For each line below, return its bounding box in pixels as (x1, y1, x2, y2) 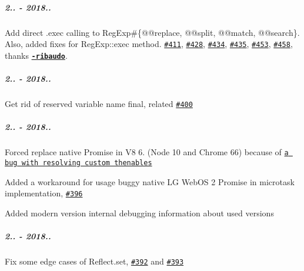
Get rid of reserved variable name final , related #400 (5, 98, 193, 110)
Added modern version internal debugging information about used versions (5, 206, 274, 219)
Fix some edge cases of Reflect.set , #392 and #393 (5, 255, 184, 267)
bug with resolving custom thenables (5, 158, 152, 167)
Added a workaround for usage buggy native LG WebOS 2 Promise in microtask (5, 175, 295, 188)
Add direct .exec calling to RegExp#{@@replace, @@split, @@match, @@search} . (5, 26, 300, 38)
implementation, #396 (5, 187, 83, 199)
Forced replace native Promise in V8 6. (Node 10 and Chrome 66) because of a (5, 146, 289, 158)
